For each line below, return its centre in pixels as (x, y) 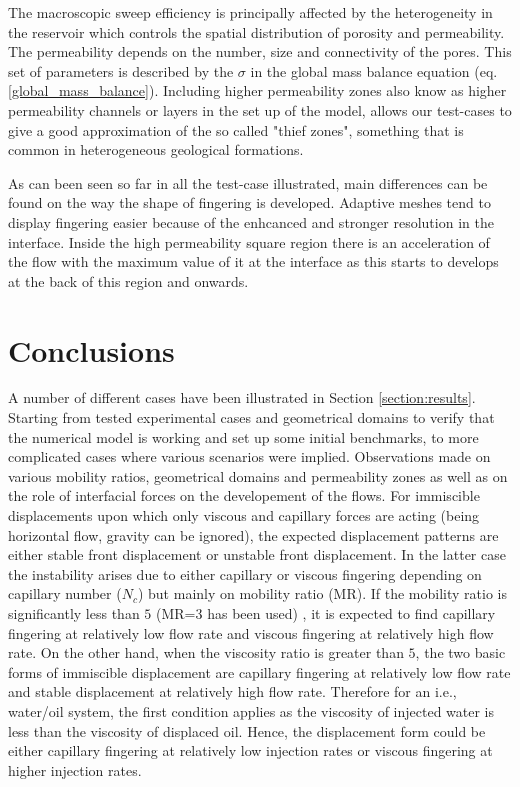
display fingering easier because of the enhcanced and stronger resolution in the (251, 221)
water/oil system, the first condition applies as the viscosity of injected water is (251, 710)
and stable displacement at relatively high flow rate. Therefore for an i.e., (232, 691)
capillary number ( (65, 593)
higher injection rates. (75, 769)
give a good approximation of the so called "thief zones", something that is (236, 129)
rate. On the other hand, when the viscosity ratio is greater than (206, 652)
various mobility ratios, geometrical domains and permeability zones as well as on (258, 475)
